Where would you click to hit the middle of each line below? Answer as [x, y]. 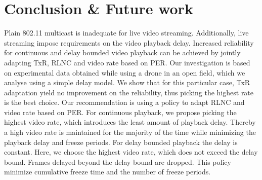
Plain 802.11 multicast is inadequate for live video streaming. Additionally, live [126, 33]
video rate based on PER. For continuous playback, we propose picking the [120, 112]
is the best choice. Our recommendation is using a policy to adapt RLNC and [124, 102]
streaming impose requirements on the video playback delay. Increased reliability [129, 42]
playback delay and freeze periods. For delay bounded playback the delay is [121, 142]
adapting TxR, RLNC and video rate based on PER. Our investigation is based [127, 62]
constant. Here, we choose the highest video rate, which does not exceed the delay [131, 152]
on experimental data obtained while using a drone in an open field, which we [125, 72]
